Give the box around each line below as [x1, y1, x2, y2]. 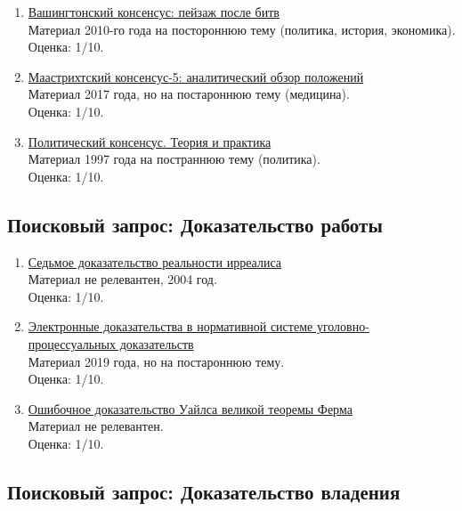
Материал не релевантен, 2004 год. [28, 270, 217, 288]
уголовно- [316, 317, 369, 336]
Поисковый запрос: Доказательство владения [7, 477, 401, 505]
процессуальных [28, 334, 117, 353]
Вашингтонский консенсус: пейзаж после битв [28, 3, 280, 20]
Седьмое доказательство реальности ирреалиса [28, 252, 281, 271]
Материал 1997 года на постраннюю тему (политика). [28, 150, 320, 168]
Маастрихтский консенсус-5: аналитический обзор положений [28, 67, 364, 85]
